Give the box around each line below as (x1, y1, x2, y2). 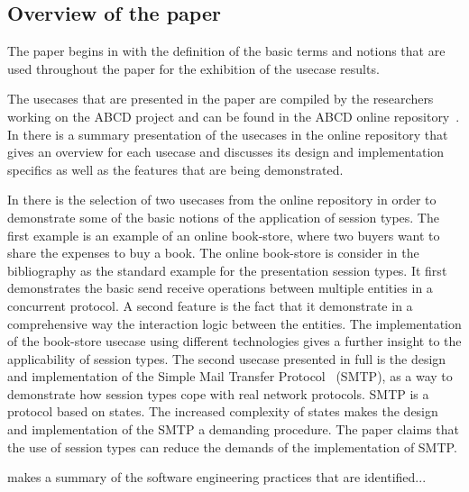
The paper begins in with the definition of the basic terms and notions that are (7, 41, 446, 60)
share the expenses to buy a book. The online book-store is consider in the (7, 243, 419, 262)
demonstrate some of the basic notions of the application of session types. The (7, 207, 439, 226)
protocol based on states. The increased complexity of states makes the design (7, 402, 438, 421)
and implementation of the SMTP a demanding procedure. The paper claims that (7, 420, 459, 439)
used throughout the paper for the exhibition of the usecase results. (7, 59, 380, 77)
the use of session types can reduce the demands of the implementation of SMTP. (7, 437, 457, 456)
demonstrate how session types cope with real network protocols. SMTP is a (7, 384, 429, 403)
